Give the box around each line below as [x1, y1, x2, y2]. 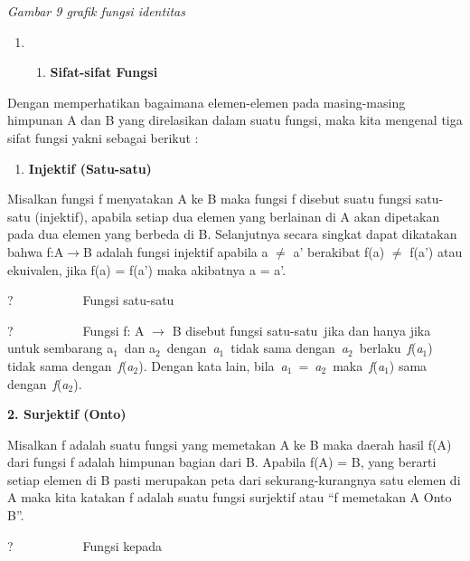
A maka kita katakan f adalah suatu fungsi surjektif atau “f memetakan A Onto [7, 488, 452, 507]
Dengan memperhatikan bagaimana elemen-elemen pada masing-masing [7, 92, 406, 111]
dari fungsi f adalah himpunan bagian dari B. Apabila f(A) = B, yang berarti [7, 452, 437, 471]
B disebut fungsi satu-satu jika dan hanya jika [172, 320, 431, 339]
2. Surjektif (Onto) [7, 404, 127, 423]
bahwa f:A [7, 242, 64, 261]
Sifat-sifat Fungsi [50, 62, 158, 81]
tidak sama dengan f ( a [7, 356, 134, 375]
